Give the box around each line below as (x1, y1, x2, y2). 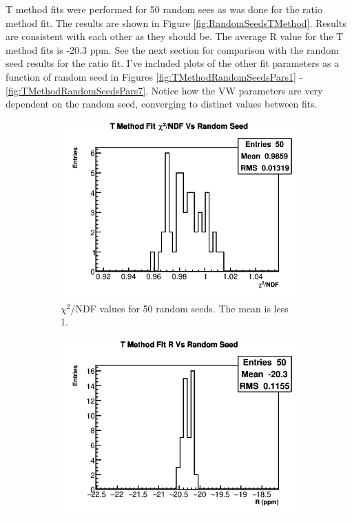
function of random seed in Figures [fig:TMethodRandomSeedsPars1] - (6, 69, 303, 83)
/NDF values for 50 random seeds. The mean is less (70, 301, 289, 315)
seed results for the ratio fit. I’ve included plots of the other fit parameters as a (6, 56, 340, 70)
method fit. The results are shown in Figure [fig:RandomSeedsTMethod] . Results (6, 15, 346, 30)
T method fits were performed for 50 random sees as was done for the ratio (6, 2, 322, 16)
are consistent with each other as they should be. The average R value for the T (6, 29, 344, 43)
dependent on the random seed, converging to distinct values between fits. (6, 97, 318, 111)
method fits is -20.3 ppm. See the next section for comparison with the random (6, 42, 339, 57)
